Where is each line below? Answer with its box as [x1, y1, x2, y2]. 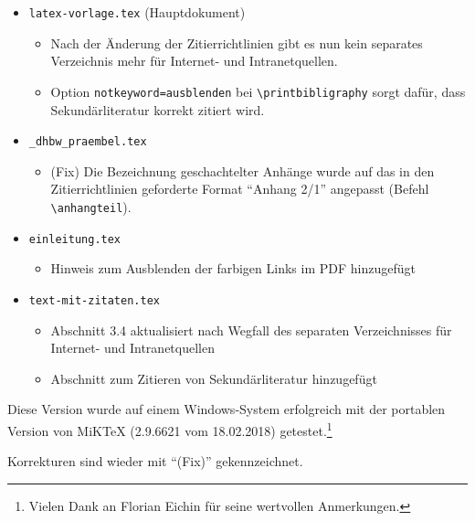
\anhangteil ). [50, 197, 132, 216]
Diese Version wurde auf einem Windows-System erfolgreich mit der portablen [7, 399, 446, 419]
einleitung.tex [28, 232, 121, 246]
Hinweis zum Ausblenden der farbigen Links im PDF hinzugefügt [50, 259, 416, 278]
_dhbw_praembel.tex [28, 135, 147, 149]
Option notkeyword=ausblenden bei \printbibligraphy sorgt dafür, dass [50, 81, 466, 101]
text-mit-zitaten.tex [28, 293, 160, 307]
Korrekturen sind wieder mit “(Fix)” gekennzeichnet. [7, 452, 303, 471]
